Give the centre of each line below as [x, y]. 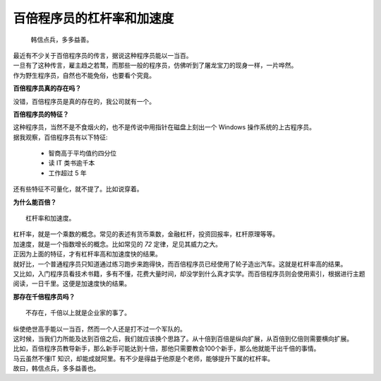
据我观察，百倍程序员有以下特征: [61, 137]
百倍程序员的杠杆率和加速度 [93, 18]
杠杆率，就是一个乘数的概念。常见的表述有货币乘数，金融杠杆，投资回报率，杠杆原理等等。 [146, 234]
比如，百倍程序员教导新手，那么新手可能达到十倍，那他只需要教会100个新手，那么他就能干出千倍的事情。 [167, 348]
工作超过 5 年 [68, 172]
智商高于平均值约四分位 [82, 153]
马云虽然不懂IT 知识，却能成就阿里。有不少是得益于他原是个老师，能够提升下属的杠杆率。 [144, 358]
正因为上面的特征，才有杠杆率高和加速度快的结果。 [87, 254]
